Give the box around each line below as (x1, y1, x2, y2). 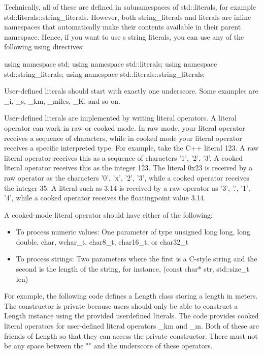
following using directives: (4, 41, 84, 52)
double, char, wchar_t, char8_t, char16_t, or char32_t (16, 236, 189, 247)
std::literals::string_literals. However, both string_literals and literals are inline (4, 11, 251, 22)
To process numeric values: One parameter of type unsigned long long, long (16, 226, 250, 237)
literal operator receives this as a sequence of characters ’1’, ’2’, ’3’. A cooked (4, 152, 243, 163)
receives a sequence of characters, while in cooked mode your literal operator (4, 132, 242, 143)
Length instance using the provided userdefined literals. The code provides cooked (4, 310, 259, 321)
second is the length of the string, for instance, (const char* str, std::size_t (16, 263, 249, 274)
